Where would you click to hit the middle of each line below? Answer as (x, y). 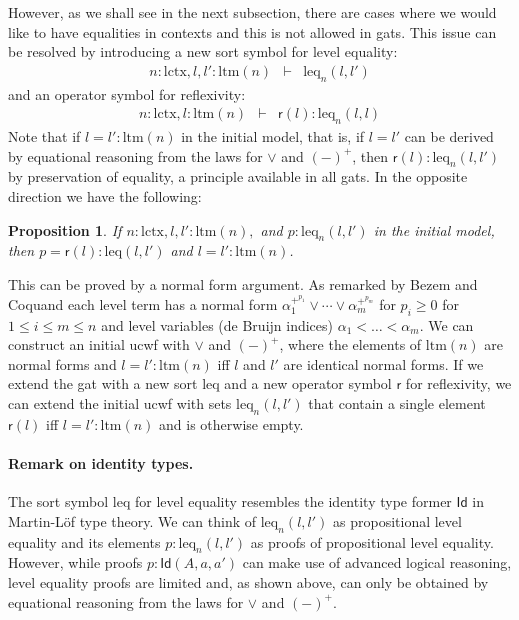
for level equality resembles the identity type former (293, 501)
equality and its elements (84, 541)
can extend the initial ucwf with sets (120, 403)
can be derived (449, 136)
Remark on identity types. (101, 463)
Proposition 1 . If (65, 229)
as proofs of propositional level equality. (372, 541)
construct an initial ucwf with (99, 344)
